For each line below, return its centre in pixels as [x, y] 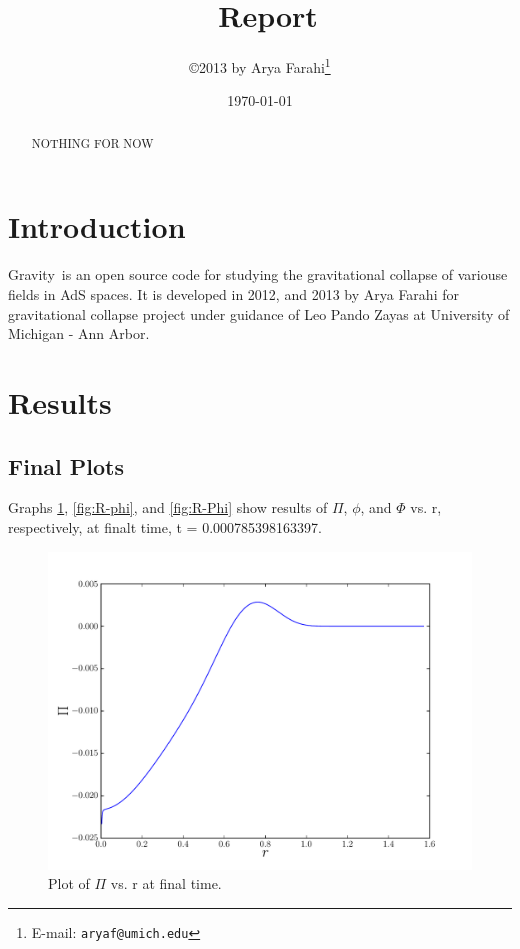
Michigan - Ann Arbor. [79, 333]
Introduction [97, 226]
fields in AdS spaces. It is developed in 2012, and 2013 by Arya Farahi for [233, 293]
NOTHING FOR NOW [92, 142]
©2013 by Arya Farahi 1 [260, 65]
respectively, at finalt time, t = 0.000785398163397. [165, 526]
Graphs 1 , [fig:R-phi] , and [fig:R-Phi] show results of [168, 507]
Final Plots [66, 465]
